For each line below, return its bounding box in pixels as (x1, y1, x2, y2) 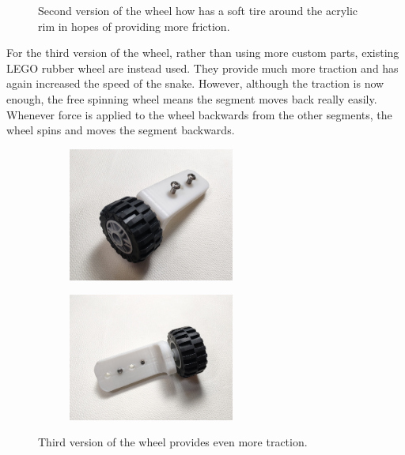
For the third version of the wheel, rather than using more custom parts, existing (6, 44, 399, 61)
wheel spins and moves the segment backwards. (6, 122, 235, 138)
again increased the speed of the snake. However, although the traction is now (6, 75, 384, 92)
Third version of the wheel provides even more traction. (38, 434, 308, 450)
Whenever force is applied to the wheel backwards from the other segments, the (6, 106, 392, 122)
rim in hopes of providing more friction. (38, 17, 230, 34)
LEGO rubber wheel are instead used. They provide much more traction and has (6, 59, 399, 76)
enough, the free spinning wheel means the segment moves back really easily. (6, 90, 377, 107)
